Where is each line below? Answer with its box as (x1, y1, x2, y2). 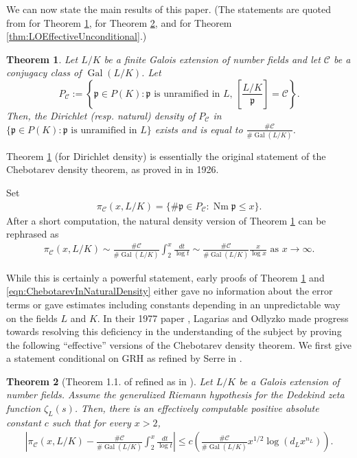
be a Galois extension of (239, 374, 340, 388)
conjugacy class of (6, 65, 82, 80)
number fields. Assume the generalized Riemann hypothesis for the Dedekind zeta (6, 387, 345, 402)
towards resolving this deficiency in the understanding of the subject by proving (6, 324, 342, 339)
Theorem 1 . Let (6, 51, 78, 66)
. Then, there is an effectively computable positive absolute (74, 401, 319, 415)
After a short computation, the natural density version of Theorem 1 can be (6, 213, 326, 227)
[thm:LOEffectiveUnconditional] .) (6, 29, 147, 43)
